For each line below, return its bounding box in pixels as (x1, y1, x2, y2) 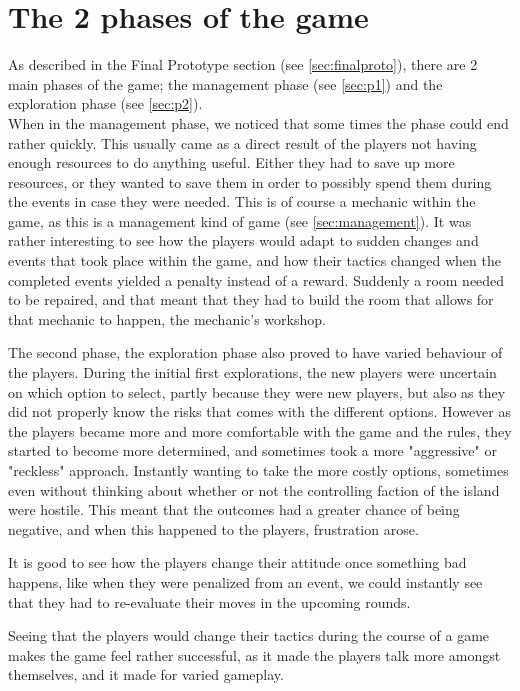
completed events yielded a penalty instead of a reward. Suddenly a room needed (8, 269, 505, 290)
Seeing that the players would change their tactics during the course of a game (8, 625, 490, 646)
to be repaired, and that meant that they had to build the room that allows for (8, 289, 494, 310)
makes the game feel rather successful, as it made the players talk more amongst (8, 644, 501, 665)
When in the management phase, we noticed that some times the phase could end (8, 112, 509, 133)
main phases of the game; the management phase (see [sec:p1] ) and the (8, 73, 443, 94)
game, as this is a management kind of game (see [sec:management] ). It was (8, 210, 472, 231)
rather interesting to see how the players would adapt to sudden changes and (8, 230, 479, 251)
